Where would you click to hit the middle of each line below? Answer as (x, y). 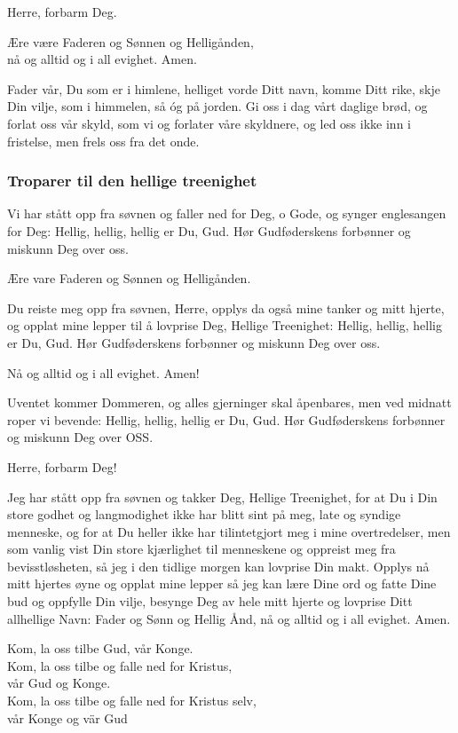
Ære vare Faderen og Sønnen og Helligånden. (129, 278)
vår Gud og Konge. (59, 683)
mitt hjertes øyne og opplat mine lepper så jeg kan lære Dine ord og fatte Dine (222, 583)
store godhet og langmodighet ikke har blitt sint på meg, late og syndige (204, 514)
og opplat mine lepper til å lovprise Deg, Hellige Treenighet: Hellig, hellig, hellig (225, 325)
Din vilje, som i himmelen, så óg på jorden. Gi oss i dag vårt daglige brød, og (217, 106)
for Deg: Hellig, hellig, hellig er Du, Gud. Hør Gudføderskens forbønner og (209, 230)
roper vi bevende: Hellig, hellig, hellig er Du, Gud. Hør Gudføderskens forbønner (226, 419)
